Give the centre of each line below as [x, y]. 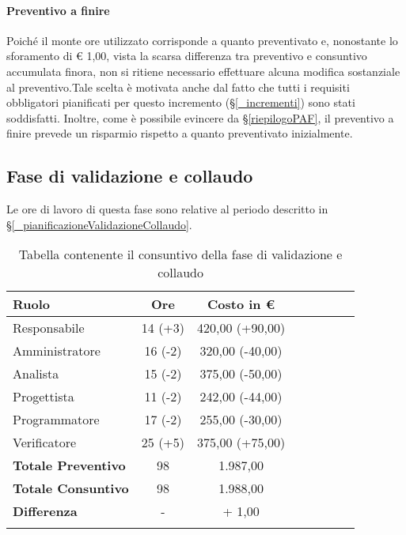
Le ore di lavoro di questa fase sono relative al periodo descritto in [167, 209]
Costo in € [241, 304]
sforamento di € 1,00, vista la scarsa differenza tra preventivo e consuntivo [187, 56]
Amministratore [57, 351]
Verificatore [45, 443]
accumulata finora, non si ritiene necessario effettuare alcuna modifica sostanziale [203, 71]
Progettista [44, 397]
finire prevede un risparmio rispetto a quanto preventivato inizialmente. [180, 133]
